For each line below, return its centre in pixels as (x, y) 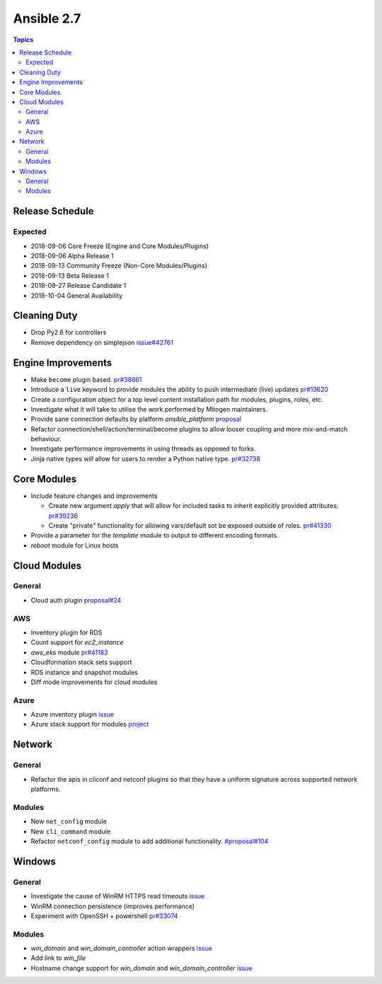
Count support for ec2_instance (77, 642)
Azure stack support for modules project (90, 724)
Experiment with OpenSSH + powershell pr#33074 (104, 915)
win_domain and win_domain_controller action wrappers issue (121, 949)
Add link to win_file (58, 958)
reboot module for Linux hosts (75, 545)
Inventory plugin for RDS (66, 632)
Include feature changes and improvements (94, 496)
